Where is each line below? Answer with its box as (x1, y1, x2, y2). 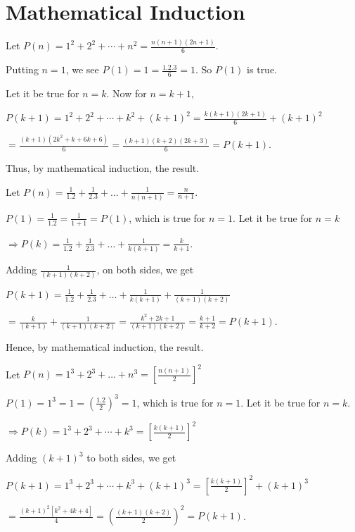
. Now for (106, 86, 147, 101)
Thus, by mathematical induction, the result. (6, 160, 200, 175)
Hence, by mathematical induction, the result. (6, 340, 204, 354)
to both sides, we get (86, 450, 176, 465)
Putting (6, 62, 39, 77)
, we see (65, 62, 99, 77)
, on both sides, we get (96, 262, 194, 277)
